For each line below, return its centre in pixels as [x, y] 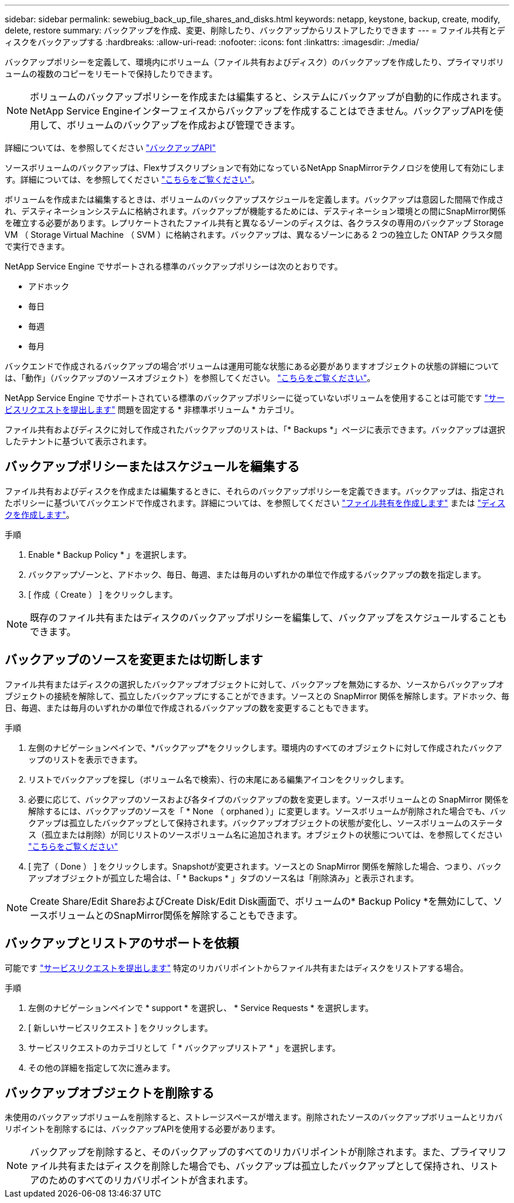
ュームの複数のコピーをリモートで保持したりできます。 [111, 74]
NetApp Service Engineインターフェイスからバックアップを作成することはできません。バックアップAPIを [262, 111]
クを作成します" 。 [40, 514]
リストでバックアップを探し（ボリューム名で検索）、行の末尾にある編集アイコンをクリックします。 [219, 779]
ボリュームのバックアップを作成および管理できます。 [183, 125]
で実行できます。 [37, 246]
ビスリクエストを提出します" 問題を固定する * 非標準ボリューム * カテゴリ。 [152, 410]
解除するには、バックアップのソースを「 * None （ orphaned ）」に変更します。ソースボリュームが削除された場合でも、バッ [268, 811]
